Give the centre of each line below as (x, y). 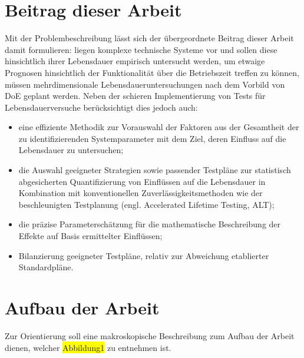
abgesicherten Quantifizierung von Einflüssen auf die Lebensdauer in (142, 181)
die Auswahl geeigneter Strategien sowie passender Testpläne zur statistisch (155, 170)
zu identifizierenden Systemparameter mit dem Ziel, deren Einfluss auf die (152, 138)
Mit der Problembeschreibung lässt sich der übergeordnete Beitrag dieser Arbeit (149, 38)
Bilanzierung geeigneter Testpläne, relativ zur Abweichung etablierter (144, 255)
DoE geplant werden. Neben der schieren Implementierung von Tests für (135, 96)
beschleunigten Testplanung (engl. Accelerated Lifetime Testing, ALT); (146, 204)
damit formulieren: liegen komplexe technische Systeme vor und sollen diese (141, 49)
